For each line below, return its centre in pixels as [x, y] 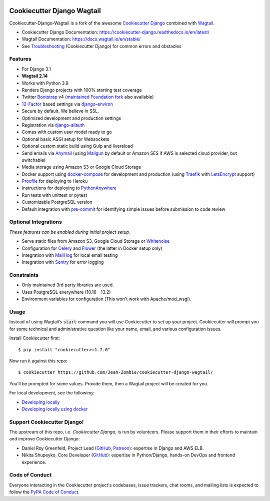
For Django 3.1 [36, 69]
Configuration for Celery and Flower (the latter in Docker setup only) [92, 248]
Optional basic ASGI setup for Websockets [65, 139]
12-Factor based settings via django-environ [67, 104]
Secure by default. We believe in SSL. [60, 111]
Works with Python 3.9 [45, 83]
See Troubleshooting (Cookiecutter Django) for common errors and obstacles [102, 46]
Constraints [24, 275]
